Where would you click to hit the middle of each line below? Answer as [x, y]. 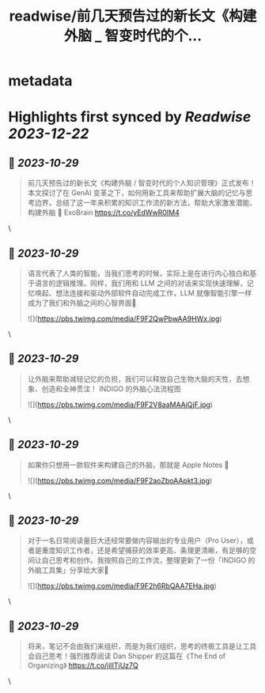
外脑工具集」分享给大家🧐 [68, 571]
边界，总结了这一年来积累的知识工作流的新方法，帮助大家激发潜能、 [146, 203]
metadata [40, 81]
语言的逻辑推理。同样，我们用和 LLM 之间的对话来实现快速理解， [141, 283]
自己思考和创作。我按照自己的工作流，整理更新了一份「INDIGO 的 [148, 560]
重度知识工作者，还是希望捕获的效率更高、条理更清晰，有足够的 [146, 551]
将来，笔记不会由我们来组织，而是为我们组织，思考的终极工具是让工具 [142, 646]
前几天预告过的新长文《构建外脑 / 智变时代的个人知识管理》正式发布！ [142, 183]
